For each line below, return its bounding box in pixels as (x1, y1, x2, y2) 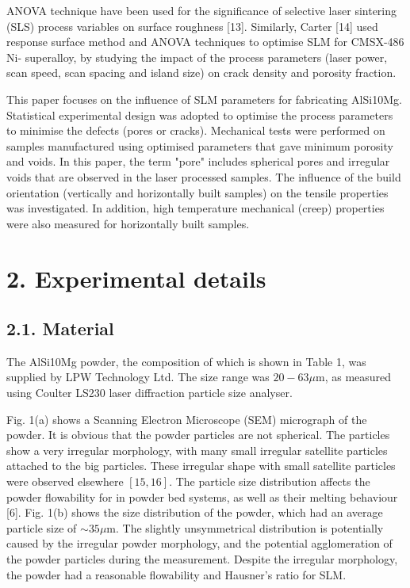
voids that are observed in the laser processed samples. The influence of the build (6, 168, 401, 185)
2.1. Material (6, 316, 114, 341)
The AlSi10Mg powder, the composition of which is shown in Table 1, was (6, 353, 366, 369)
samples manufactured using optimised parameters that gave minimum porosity (6, 137, 393, 154)
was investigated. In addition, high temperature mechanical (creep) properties (6, 200, 385, 216)
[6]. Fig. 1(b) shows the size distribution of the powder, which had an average (6, 504, 383, 521)
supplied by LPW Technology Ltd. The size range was (6, 368, 270, 385)
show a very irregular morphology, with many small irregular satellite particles (6, 441, 388, 458)
